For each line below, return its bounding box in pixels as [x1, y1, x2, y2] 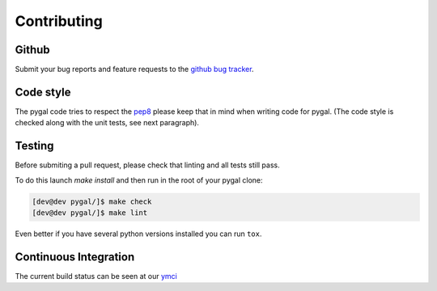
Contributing [15, 12, 103, 30]
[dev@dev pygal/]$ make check [32, 196, 152, 206]
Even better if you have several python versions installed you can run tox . [15, 229, 262, 238]
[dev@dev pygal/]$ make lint [32, 209, 148, 217]
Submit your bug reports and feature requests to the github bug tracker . [15, 65, 254, 74]
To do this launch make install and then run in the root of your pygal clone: [15, 175, 263, 185]
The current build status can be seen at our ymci [15, 271, 177, 280]
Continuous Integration [15, 250, 135, 264]
